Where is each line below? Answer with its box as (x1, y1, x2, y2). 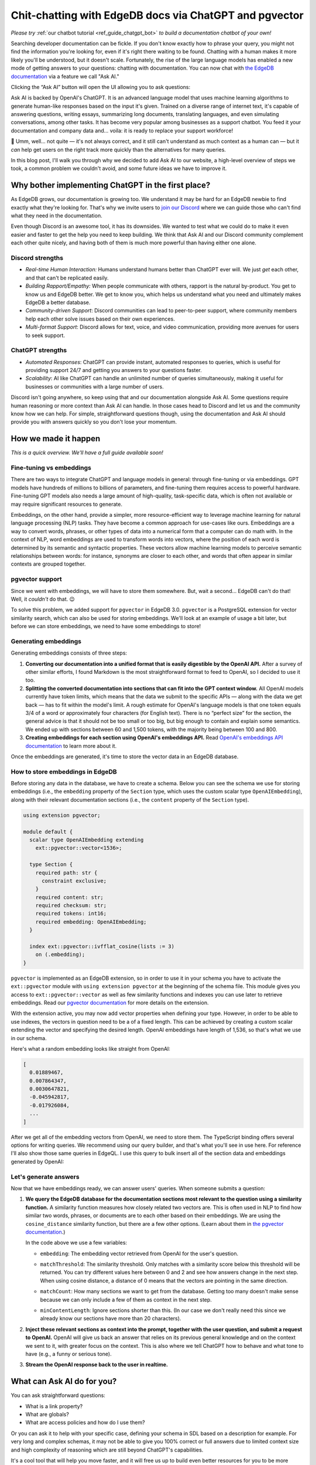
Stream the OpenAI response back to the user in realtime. (25, 1361, 169, 1368)
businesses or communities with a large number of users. (25, 383, 164, 390)
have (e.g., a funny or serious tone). (25, 1350, 112, 1357)
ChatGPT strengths (11, 346, 67, 355)
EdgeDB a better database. (25, 299, 91, 306)
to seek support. (25, 332, 66, 339)
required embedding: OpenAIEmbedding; (35, 918, 147, 925)
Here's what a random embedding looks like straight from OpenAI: (11, 1045, 171, 1052)
